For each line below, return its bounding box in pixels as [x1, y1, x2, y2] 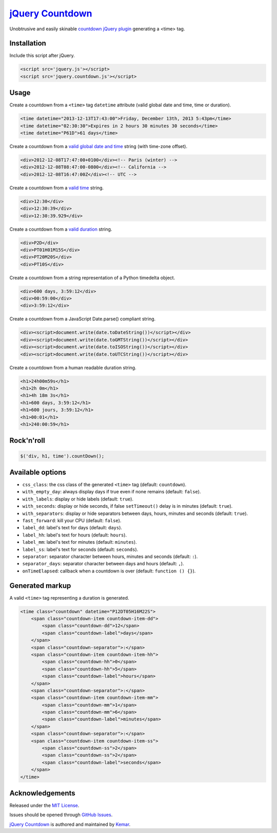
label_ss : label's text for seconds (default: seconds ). [22, 546, 138, 552]
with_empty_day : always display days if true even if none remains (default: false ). [22, 489, 201, 495]
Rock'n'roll [9, 436, 46, 445]
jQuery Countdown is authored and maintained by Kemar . [9, 821, 131, 827]
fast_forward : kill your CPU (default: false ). [22, 517, 122, 524]
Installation [9, 39, 46, 48]
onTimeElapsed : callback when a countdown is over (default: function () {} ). [22, 568, 196, 574]
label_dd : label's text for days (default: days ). [22, 525, 123, 531]
